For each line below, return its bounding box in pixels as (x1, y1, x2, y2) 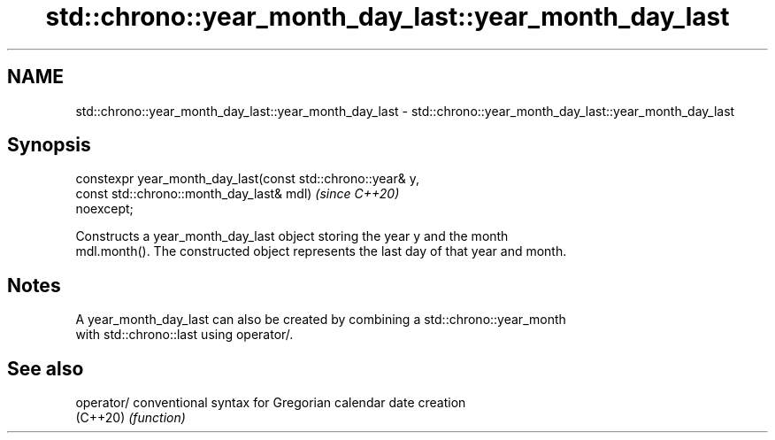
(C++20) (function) (75, 410, 186, 426)
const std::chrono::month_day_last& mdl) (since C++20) (75, 186, 400, 202)
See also (7, 357, 84, 380)
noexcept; (75, 201, 134, 217)
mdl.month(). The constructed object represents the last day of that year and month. (75, 243, 567, 259)
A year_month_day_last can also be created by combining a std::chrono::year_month (75, 312, 566, 328)
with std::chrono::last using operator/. (75, 327, 294, 343)
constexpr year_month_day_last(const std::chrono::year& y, (75, 171, 419, 187)
